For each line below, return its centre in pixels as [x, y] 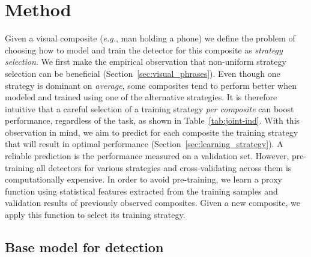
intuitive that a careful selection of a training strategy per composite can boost [149, 108]
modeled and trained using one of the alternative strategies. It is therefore [141, 97]
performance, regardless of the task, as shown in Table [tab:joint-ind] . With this [152, 120]
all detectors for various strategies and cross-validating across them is [164, 167]
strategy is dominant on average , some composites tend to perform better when [151, 85]
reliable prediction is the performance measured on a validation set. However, [147, 156]
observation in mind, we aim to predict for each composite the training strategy [152, 132]
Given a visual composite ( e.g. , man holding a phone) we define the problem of [150, 38]
